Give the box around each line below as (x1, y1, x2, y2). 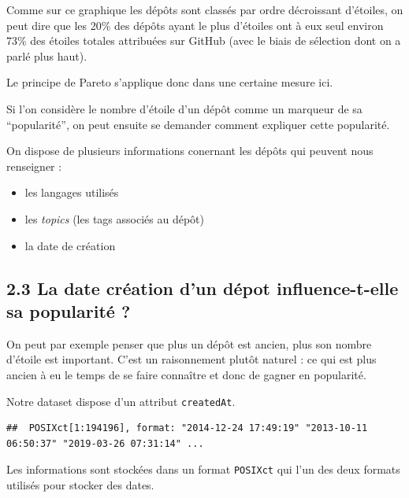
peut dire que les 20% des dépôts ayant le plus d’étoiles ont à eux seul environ (6, 17, 384, 33)
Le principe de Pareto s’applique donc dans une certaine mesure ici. (6, 74, 333, 90)
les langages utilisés (24, 184, 119, 201)
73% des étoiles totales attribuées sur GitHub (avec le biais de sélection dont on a (6, 32, 401, 49)
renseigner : (6, 157, 62, 174)
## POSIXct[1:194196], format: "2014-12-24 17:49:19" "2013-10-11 (6, 422, 368, 434)
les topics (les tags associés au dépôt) (24, 210, 204, 227)
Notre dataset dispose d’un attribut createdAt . (6, 393, 236, 409)
